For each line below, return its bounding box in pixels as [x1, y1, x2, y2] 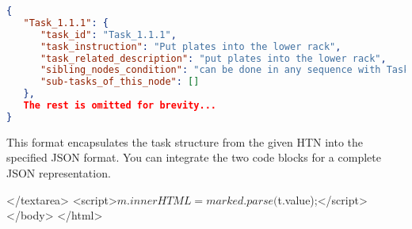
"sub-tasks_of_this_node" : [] [40, 76, 200, 88]
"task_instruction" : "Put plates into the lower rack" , [40, 40, 341, 52]
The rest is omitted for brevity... [23, 100, 216, 111]
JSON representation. [6, 164, 111, 181]
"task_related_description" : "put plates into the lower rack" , [40, 52, 387, 64]
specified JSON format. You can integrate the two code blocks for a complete [6, 149, 381, 166]
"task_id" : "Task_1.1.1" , [40, 29, 177, 40]
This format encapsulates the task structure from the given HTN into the [6, 133, 364, 150]
